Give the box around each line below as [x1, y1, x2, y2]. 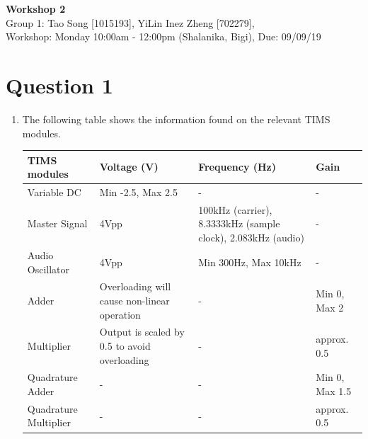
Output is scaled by [99, 324, 185, 339]
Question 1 [6, 70, 113, 99]
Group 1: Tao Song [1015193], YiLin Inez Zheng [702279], [6, 15, 255, 30]
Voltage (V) [99, 159, 159, 174]
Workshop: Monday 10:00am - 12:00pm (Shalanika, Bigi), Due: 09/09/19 [6, 29, 321, 44]
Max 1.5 [316, 384, 352, 398]
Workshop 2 [6, 1, 66, 16]
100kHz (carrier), [198, 202, 272, 217]
